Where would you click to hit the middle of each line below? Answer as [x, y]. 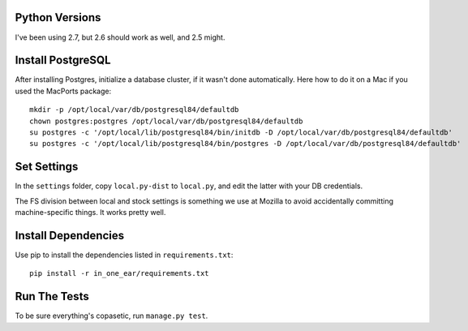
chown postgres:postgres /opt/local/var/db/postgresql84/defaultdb [166, 121]
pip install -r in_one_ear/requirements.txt [120, 273]
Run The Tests [52, 297]
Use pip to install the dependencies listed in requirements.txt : [124, 255]
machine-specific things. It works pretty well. [90, 213]
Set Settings [47, 167]
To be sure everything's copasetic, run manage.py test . [112, 316]
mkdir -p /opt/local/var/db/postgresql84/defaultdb [134, 110]
